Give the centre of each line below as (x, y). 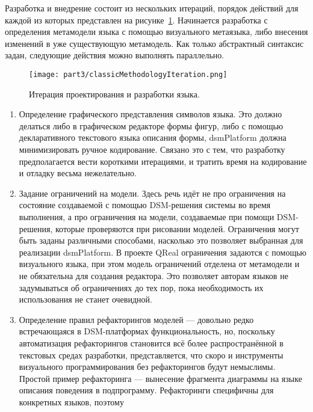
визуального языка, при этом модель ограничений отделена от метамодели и (159, 264)
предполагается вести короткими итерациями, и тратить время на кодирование (163, 161)
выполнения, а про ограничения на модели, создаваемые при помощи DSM (157, 216)
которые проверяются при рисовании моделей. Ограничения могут (177, 228)
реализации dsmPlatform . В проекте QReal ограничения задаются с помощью (163, 252)
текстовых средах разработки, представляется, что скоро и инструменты (151, 355)
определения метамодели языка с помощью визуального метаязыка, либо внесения (156, 32)
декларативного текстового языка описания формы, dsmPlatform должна (153, 137)
